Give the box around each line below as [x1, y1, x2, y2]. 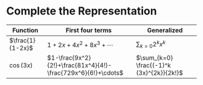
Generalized [147, 26, 183, 34]
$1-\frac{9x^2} [47, 53, 91, 61]
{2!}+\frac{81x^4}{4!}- [47, 61, 112, 69]
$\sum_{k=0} [135, 53, 173, 61]
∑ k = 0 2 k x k [135, 39, 166, 49]
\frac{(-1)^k [135, 61, 171, 69]
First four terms [65, 26, 112, 34]
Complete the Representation [6, 4, 157, 18]
